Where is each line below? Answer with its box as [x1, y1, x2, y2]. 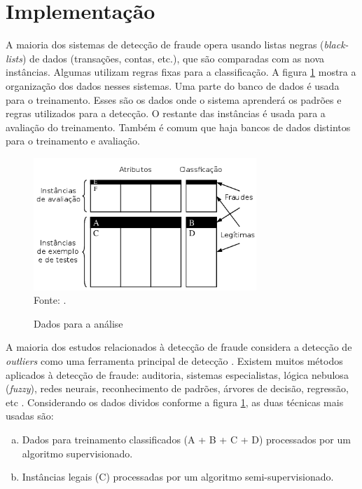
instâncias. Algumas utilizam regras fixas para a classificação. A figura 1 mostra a [6, 65, 356, 79]
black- [323, 37, 349, 52]
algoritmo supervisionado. [22, 446, 133, 460]
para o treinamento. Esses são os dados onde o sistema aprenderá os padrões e [6, 92, 342, 107]
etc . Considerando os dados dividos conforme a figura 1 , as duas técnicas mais [6, 394, 344, 409]
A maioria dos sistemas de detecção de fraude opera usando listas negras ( [6, 37, 324, 52]
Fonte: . [34, 293, 67, 307]
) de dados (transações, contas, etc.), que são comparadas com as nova [22, 51, 325, 65]
